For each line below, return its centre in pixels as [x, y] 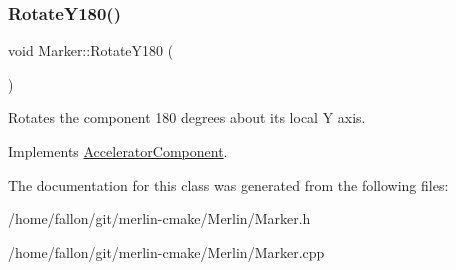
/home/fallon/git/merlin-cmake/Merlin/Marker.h [159, 218]
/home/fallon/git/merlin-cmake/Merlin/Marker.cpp [166, 251]
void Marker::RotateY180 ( [91, 50]
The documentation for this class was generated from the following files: [228, 184]
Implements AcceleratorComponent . [118, 151]
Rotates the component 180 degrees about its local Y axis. [187, 117]
